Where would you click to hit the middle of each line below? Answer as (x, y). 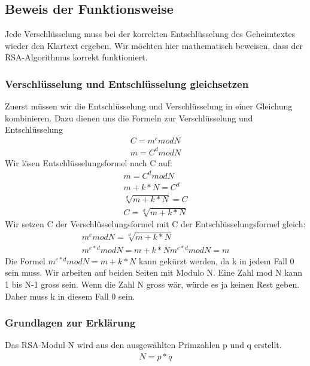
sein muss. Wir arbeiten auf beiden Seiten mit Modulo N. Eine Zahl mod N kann (154, 272)
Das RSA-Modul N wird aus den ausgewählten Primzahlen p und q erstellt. (143, 345)
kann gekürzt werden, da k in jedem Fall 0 (216, 260)
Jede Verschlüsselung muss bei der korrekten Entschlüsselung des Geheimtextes (150, 34)
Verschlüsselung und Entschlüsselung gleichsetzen (127, 83)
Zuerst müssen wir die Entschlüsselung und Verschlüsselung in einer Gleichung (149, 106)
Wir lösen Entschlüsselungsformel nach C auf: (89, 162)
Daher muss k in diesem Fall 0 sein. (70, 296)
